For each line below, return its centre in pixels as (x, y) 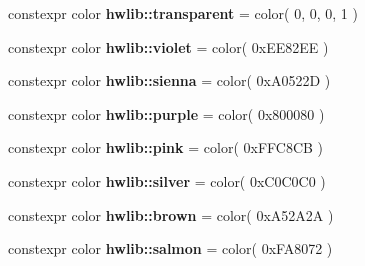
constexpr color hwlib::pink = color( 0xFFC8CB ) (166, 147)
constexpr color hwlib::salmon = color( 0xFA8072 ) (170, 248)
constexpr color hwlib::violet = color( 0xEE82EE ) (168, 46)
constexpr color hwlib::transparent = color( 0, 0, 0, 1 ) (183, 13)
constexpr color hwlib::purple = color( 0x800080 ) (166, 113)
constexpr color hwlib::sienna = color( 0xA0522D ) (169, 80)
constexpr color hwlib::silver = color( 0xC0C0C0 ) (167, 180)
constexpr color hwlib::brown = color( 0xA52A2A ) (171, 214)
